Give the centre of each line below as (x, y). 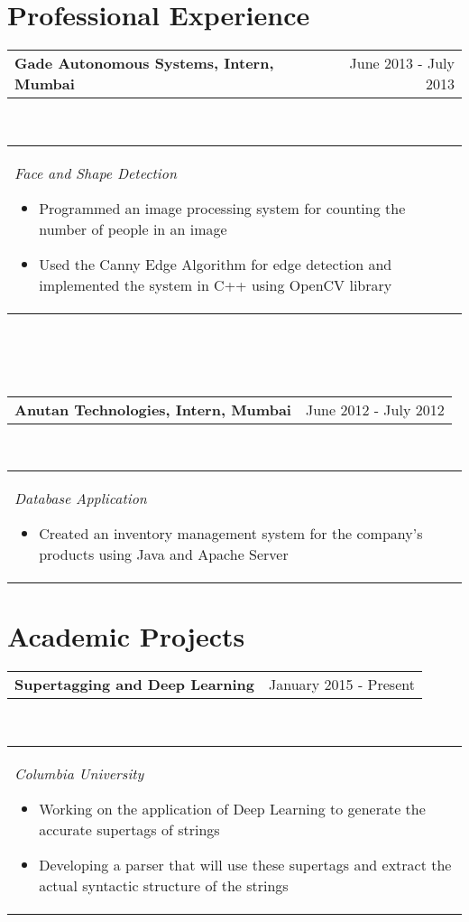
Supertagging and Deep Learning (134, 685)
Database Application (81, 498)
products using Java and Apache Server (164, 554)
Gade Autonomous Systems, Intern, (144, 63)
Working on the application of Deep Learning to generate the (232, 808)
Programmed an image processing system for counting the (222, 208)
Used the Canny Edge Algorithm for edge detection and (216, 264)
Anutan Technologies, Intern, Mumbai (153, 409)
